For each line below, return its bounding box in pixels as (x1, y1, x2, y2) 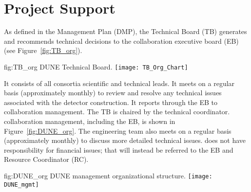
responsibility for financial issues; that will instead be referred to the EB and (4, 144, 233, 155)
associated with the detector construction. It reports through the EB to (4, 97, 218, 107)
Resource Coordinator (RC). (4, 154, 89, 164)
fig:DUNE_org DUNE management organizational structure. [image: (4, 170, 212, 180)
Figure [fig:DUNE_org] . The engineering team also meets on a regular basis (4, 125, 232, 136)
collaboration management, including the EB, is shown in (4, 116, 175, 126)
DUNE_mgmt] (4, 181, 39, 188)
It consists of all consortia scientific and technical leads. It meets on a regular (4, 78, 235, 88)
